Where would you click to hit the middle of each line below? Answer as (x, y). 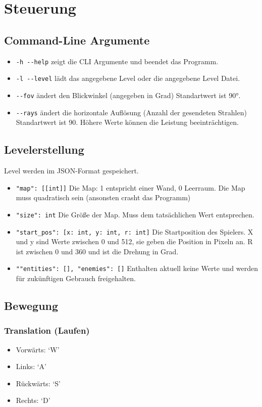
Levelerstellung (44, 149)
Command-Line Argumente (77, 40)
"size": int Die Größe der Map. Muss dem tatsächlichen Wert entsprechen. (135, 214)
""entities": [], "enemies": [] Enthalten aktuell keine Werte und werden (137, 268)
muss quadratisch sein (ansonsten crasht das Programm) (103, 197)
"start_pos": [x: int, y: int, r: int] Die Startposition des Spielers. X (135, 231)
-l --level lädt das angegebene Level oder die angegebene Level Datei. (128, 78)
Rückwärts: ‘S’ (38, 383)
